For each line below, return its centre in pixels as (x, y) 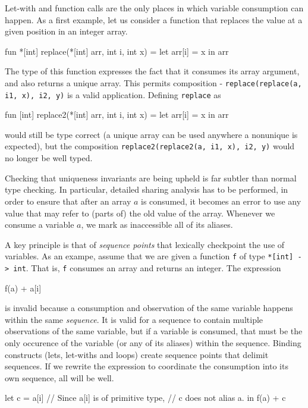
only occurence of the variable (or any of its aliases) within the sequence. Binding (153, 342)
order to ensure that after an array (68, 201)
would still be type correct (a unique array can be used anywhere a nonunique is (151, 134)
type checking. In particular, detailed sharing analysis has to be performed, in (147, 189)
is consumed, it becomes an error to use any (221, 201)
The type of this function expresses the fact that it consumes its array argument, (152, 71)
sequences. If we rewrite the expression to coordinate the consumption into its (147, 366)
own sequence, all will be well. (59, 377)
